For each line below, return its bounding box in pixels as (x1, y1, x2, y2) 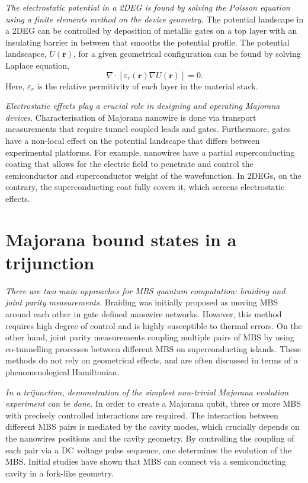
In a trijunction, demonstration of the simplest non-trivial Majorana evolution (5, 385, 289, 398)
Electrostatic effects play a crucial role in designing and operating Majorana (5, 99, 280, 112)
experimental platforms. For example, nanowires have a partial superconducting (5, 146, 295, 158)
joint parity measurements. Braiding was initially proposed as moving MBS (5, 296, 278, 308)
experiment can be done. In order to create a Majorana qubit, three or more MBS (5, 397, 301, 410)
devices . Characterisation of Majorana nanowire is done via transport (5, 111, 256, 123)
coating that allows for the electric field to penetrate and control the (5, 157, 254, 170)
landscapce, (5, 47, 47, 60)
